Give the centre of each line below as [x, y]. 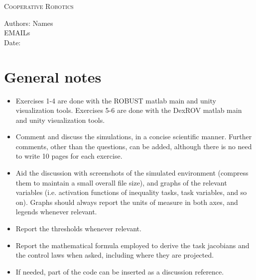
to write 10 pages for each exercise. [69, 156]
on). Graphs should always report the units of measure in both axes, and [127, 202]
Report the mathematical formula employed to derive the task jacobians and [132, 245]
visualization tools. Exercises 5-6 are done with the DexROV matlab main [129, 110]
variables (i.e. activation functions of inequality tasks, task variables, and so [131, 192]
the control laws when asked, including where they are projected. [115, 255]
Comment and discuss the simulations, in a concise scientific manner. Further [134, 137]
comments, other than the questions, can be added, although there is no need [134, 146]
